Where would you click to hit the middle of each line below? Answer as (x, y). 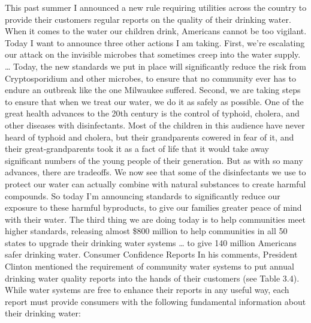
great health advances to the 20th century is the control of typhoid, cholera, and (152, 113)
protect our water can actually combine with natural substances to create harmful (155, 183)
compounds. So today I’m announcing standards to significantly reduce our (143, 195)
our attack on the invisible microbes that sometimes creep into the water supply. (153, 54)
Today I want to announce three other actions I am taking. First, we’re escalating (155, 42)
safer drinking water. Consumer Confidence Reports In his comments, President (151, 254)
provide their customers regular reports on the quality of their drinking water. (148, 19)
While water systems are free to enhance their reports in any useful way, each (147, 290)
